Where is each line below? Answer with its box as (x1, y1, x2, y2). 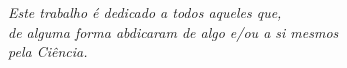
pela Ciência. (8, 41, 88, 62)
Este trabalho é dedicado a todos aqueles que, (8, 2, 282, 22)
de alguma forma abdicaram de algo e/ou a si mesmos (8, 21, 339, 42)
